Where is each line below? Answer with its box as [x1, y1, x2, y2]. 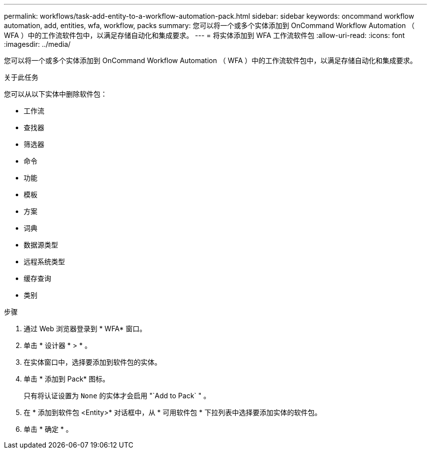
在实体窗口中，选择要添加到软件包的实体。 [24, 358, 161, 366]
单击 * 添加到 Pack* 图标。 [24, 375, 110, 383]
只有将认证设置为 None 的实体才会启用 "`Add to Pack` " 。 [24, 391, 211, 400]
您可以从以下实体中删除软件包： [4, 90, 107, 98]
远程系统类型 [24, 257, 65, 266]
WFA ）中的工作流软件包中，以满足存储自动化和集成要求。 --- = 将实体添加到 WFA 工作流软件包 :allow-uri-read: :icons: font [4, 31, 405, 39]
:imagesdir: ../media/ [4, 40, 71, 48]
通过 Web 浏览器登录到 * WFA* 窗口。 [24, 324, 147, 333]
